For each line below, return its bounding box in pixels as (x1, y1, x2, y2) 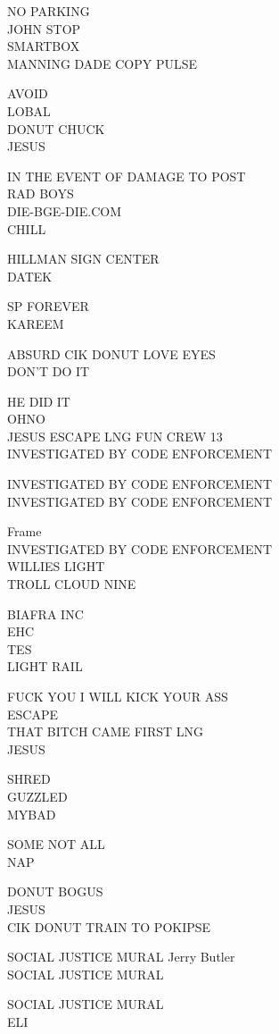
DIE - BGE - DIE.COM (7, 201, 122, 220)
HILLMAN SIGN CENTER (7, 249, 160, 268)
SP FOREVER (7, 297, 89, 315)
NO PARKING (7, 2, 90, 20)
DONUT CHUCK (7, 119, 105, 138)
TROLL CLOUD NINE (7, 575, 136, 593)
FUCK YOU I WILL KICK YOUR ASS (7, 687, 228, 705)
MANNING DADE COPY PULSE (7, 54, 198, 72)
